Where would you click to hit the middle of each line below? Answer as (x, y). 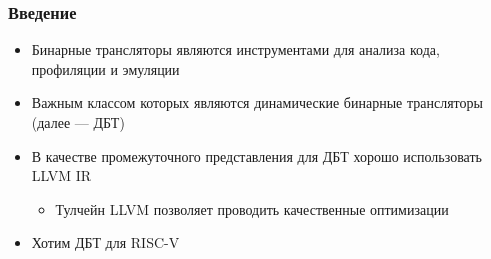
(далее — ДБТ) (78, 122)
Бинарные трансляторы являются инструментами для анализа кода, (235, 49)
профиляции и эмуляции (105, 68)
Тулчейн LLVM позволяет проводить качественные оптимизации (252, 208)
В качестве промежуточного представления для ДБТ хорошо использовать (256, 155)
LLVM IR (61, 175)
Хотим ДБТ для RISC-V (105, 242)
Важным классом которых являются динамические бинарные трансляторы (257, 102)
